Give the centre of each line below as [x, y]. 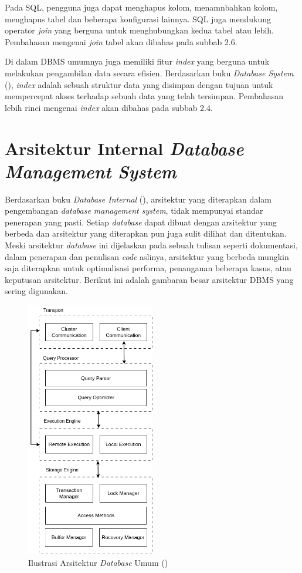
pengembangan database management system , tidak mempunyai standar [134, 210]
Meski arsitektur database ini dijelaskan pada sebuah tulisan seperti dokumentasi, [151, 245]
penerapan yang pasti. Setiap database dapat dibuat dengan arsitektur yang [141, 222]
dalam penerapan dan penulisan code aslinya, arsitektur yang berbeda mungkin [147, 256]
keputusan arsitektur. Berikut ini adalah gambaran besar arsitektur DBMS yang [149, 279]
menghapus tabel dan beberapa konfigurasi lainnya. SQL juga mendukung [138, 18]
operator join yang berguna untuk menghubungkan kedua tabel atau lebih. [140, 30]
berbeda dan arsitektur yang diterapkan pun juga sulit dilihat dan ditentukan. [146, 233]
